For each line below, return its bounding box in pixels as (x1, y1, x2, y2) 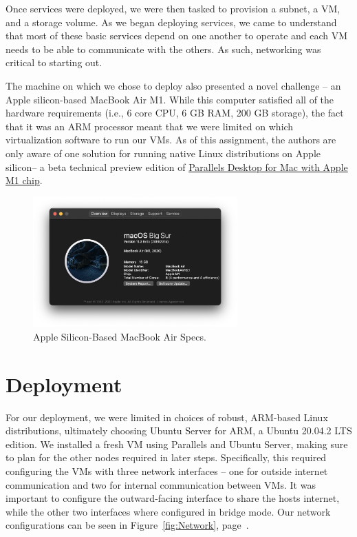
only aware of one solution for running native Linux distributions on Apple (6, 145, 321, 160)
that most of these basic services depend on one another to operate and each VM (6, 28, 348, 43)
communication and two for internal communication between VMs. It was (6, 477, 316, 492)
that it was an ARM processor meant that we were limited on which (6, 119, 294, 133)
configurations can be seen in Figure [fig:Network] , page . (6, 518, 249, 532)
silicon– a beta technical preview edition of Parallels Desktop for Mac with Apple (6, 159, 348, 174)
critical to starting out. (6, 55, 102, 70)
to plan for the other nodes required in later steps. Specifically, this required (6, 450, 327, 465)
